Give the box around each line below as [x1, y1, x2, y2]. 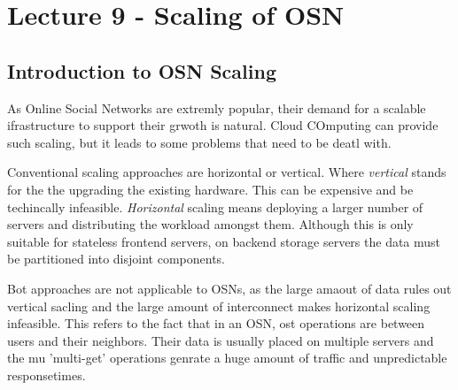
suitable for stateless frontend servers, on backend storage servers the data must [7, 232, 441, 250]
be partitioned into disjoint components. [7, 249, 226, 268]
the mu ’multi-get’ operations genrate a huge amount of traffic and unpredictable [7, 348, 447, 367]
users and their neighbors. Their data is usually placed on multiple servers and [7, 331, 434, 349]
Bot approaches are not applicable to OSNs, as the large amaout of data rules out [7, 279, 452, 297]
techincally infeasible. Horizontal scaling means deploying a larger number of [7, 197, 423, 216]
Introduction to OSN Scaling [7, 57, 276, 84]
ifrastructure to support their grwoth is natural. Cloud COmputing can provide [7, 116, 439, 134]
